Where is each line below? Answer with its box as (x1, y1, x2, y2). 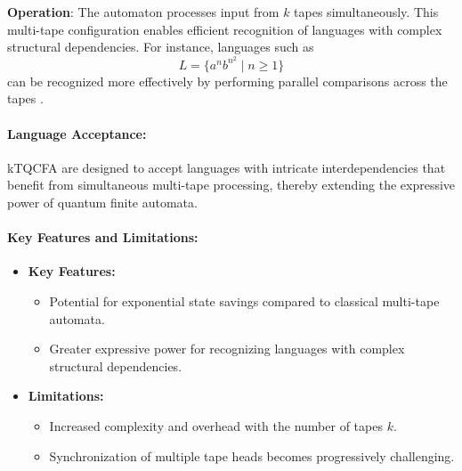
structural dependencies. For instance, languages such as (7, 37, 314, 56)
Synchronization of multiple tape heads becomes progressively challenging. (49, 446, 455, 465)
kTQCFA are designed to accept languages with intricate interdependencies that (7, 158, 446, 176)
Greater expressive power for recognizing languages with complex (49, 339, 405, 358)
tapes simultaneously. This (294, 3, 439, 20)
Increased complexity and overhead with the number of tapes (49, 416, 383, 434)
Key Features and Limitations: (7, 228, 199, 247)
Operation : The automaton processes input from (7, 3, 280, 20)
